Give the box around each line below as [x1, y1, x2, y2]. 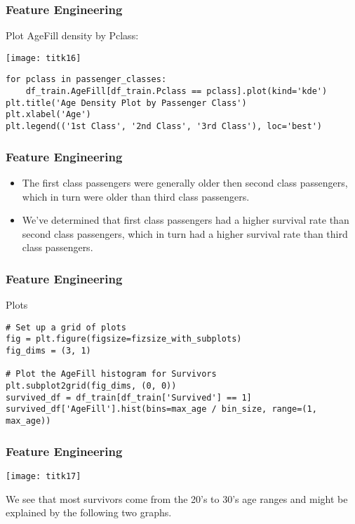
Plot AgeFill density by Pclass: [6, 28, 139, 43]
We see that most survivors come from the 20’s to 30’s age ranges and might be [6, 491, 348, 506]
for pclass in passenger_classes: [6, 74, 167, 85]
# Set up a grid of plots [6, 322, 126, 332]
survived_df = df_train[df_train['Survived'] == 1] [6, 392, 252, 403]
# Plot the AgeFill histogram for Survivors [6, 369, 217, 379]
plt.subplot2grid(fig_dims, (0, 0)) [6, 381, 177, 391]
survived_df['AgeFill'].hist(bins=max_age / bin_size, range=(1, [6, 404, 317, 415]
